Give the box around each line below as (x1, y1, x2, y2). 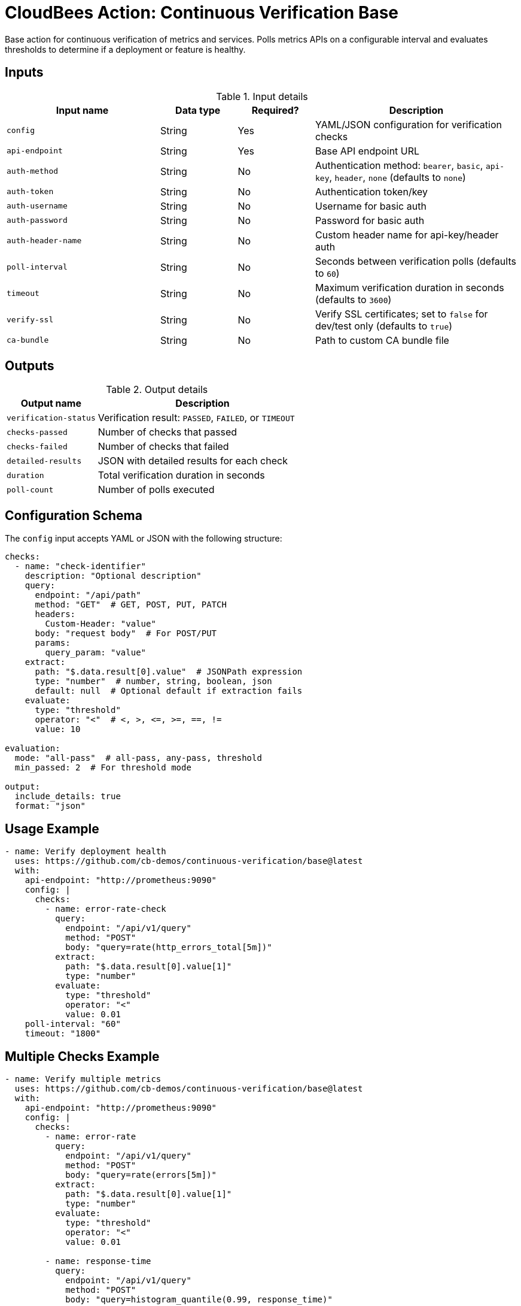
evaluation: (5, 743, 60, 754)
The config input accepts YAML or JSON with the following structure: (5, 533, 282, 544)
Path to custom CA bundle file (315, 334, 449, 346)
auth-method (7, 167, 59, 176)
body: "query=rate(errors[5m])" (65, 1169, 217, 1180)
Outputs (5, 358, 54, 374)
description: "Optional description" (25, 571, 202, 581)
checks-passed (7, 427, 68, 437)
